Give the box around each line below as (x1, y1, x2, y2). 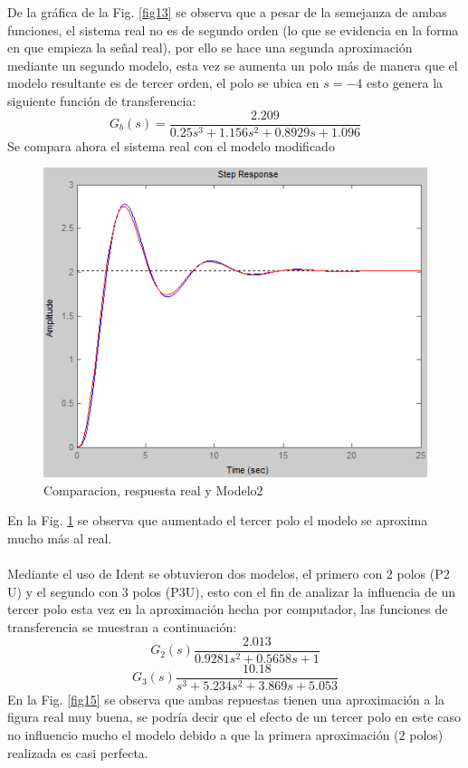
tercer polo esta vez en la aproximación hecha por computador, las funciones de (7, 600, 448, 619)
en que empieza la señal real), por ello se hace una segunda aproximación (7, 38, 413, 57)
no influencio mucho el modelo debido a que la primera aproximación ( (7, 725, 399, 744)
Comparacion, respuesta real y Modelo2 (43, 480, 263, 499)
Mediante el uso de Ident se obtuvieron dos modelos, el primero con (7, 564, 383, 583)
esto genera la (366, 73, 444, 92)
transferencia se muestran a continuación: (7, 618, 237, 637)
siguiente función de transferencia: (7, 91, 196, 110)
